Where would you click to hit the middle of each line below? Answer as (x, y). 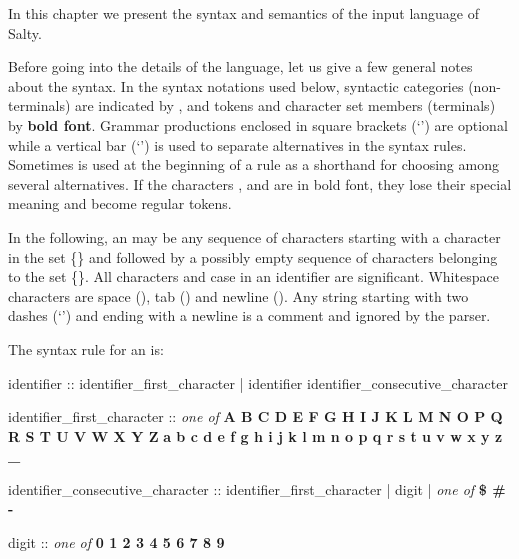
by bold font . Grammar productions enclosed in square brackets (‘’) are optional (258, 124)
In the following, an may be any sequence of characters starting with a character (254, 236)
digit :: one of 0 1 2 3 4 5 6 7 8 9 (116, 542)
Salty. (25, 32)
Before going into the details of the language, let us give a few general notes (240, 66)
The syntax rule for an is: (86, 348)
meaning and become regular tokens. (120, 203)
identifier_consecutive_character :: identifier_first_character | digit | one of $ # (257, 488)
